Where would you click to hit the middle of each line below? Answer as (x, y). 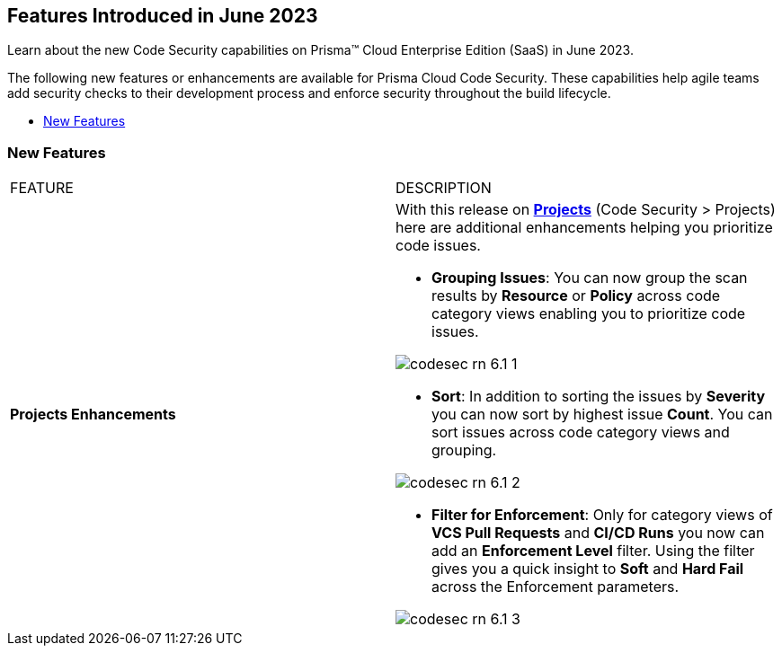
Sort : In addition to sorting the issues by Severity (599, 397)
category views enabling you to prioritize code (589, 314)
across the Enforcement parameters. (555, 587)
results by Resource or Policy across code (576, 296)
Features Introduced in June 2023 (163, 16)
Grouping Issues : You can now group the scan (590, 278)
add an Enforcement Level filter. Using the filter (593, 551)
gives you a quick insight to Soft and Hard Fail (588, 569)
